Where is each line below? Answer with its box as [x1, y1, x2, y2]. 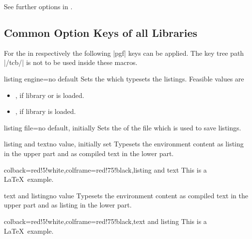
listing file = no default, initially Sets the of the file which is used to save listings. [4, 122, 241, 132]
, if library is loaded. [15, 106, 76, 116]
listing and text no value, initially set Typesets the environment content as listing [4, 139, 244, 149]
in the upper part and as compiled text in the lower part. [4, 148, 174, 158]
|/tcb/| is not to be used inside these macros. [4, 57, 138, 67]
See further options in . [4, 1, 73, 11]
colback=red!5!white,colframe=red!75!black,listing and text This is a [4, 164, 207, 175]
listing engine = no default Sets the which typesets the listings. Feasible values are [4, 73, 244, 83]
